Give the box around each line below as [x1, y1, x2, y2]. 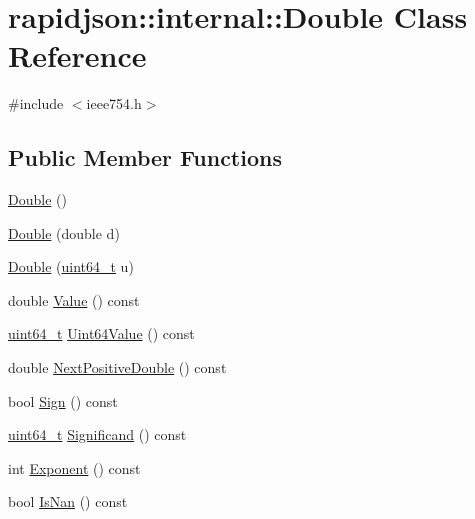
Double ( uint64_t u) [8, 256, 134, 277]
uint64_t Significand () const [8, 424, 187, 445]
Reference [8, 35, 147, 76]
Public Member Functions [8, 142, 282, 173]
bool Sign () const [8, 390, 118, 411]
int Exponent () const [8, 457, 141, 478]
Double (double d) [8, 222, 120, 243]
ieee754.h [86, 93, 142, 114]
